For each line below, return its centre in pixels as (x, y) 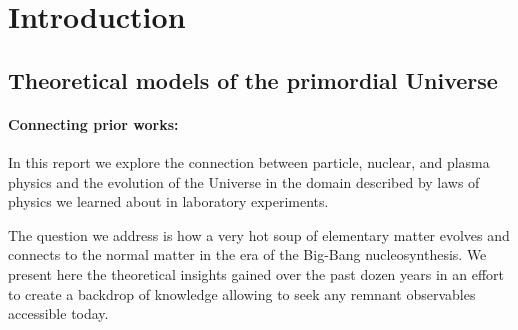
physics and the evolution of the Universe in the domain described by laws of (244, 181)
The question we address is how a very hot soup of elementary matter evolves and (259, 234)
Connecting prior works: (93, 123)
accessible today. (58, 313)
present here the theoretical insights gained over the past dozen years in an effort (256, 273)
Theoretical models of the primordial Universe (253, 79)
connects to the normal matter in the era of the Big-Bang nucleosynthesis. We (247, 254)
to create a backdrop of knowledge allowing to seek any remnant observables (242, 293)
